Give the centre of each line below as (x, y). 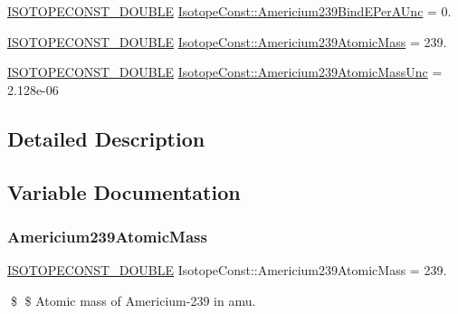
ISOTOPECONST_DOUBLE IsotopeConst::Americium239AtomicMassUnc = (225, 72)
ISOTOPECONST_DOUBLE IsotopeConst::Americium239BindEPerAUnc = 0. (229, 11)
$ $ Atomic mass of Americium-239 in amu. (133, 300)
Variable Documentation (124, 191)
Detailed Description (106, 138)
